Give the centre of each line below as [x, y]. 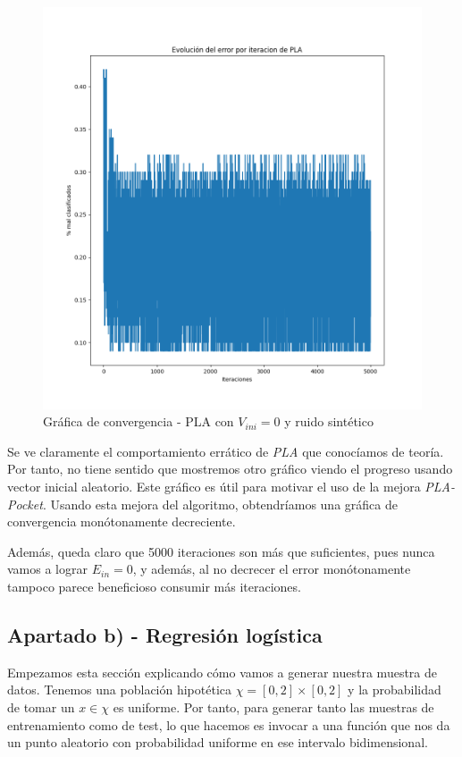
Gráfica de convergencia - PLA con [139, 421]
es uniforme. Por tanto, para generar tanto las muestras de [273, 707]
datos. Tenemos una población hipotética [120, 690]
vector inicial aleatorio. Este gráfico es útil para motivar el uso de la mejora [214, 487]
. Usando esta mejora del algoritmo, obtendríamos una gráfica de [220, 504]
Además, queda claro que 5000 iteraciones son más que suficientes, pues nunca [221, 551]
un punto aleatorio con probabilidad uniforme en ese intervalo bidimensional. [218, 742]
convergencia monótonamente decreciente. [122, 521]
